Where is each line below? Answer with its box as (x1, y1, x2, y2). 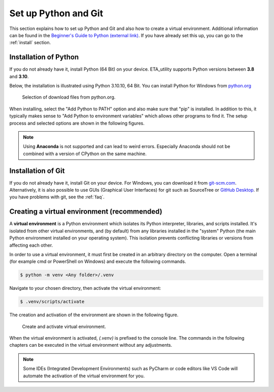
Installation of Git (9, 166, 65, 175)
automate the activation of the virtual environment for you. (23, 373, 145, 379)
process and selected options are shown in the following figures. (9, 120, 145, 126)
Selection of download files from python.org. (22, 94, 116, 100)
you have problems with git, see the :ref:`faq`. (9, 194, 105, 200)
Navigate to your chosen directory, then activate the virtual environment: (9, 285, 161, 291)
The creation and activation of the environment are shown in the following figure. (9, 312, 179, 318)
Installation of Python (9, 53, 79, 62)
